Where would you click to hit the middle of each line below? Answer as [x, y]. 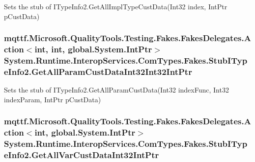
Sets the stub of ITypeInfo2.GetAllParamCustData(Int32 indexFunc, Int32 [116, 90]
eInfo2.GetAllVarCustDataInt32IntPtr [82, 155]
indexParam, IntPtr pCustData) [53, 99]
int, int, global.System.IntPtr [93, 49]
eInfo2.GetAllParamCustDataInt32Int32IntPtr [98, 71]
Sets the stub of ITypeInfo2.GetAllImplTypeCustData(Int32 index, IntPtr [116, 6]
